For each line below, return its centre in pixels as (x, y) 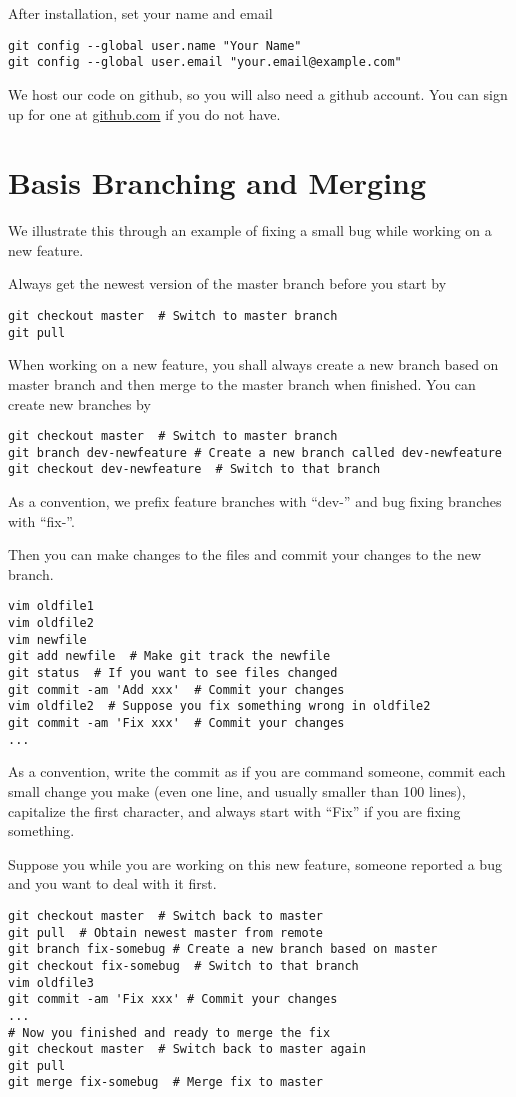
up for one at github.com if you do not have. (144, 113)
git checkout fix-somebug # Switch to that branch (183, 965)
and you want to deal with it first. (112, 883)
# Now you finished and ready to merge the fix (169, 1032)
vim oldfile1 (51, 606)
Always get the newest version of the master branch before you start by (227, 283)
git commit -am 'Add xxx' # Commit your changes (176, 689)
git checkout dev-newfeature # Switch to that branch (194, 469)
